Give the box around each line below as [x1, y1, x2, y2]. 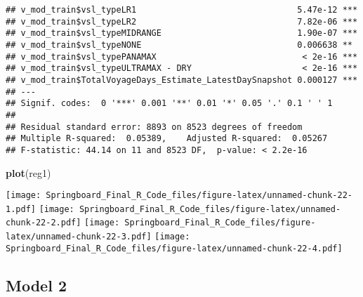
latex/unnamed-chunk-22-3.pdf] [6, 232, 152, 242]
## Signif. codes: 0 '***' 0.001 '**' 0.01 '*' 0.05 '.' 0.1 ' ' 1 [6, 98, 333, 109]
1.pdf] [6, 204, 36, 214]
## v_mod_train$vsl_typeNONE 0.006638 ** [6, 39, 352, 50]
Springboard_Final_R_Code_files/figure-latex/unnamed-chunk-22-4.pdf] [6, 243, 343, 253]
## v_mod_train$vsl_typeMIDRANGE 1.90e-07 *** [6, 28, 358, 39]
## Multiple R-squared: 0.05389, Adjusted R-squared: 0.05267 [6, 133, 328, 144]
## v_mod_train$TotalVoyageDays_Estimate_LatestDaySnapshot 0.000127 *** [6, 74, 358, 85]
